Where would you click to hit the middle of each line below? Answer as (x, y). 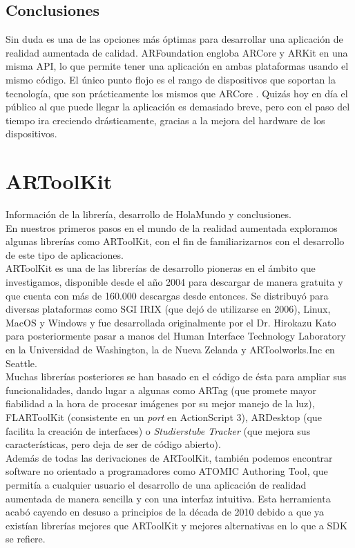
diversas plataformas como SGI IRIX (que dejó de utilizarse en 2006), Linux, (168, 309)
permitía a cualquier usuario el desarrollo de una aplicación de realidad (156, 484)
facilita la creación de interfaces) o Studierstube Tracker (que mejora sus (158, 430)
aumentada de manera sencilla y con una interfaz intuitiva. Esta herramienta (168, 498)
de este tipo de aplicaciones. (65, 254)
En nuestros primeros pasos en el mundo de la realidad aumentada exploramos (172, 227)
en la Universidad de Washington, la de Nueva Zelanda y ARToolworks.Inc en (170, 350)
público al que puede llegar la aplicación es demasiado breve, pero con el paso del (178, 107)
